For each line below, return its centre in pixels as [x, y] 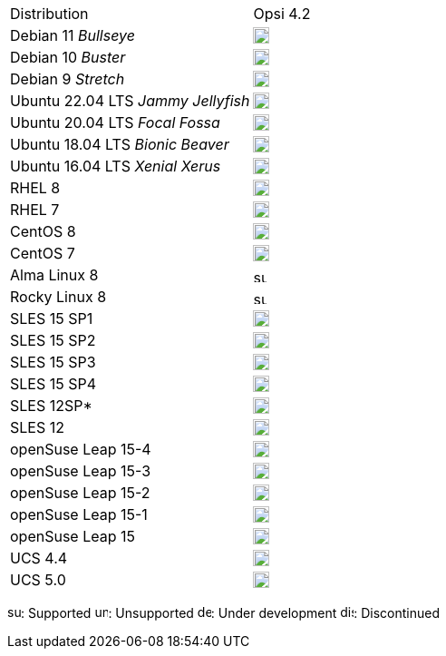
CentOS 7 [43, 253]
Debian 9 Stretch [68, 79]
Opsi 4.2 [282, 14]
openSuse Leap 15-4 [81, 449]
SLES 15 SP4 [53, 384]
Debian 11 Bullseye [73, 35]
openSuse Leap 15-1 [79, 514]
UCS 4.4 [39, 558]
